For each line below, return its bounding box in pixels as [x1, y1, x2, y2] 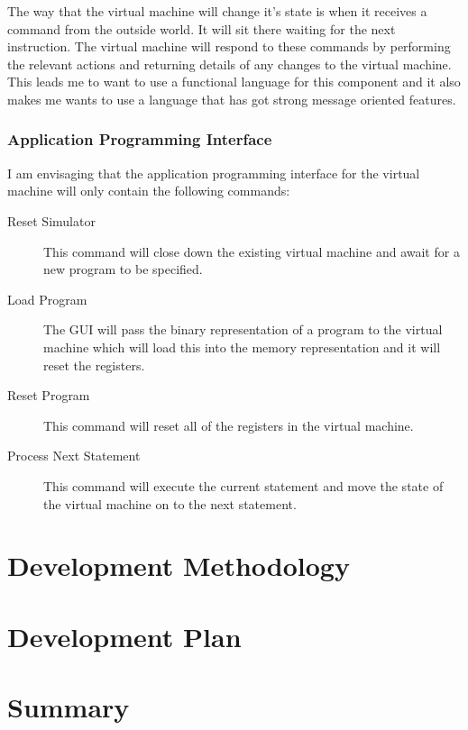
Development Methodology [7, 547, 350, 584]
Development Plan [7, 617, 242, 654]
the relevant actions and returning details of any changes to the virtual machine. [7, 54, 452, 73]
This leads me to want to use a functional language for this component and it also [7, 72, 461, 91]
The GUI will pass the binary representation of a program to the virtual [43, 320, 443, 339]
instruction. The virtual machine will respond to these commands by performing [7, 37, 451, 56]
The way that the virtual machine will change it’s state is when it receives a [7, 2, 427, 20]
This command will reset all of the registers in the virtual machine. [43, 415, 414, 434]
